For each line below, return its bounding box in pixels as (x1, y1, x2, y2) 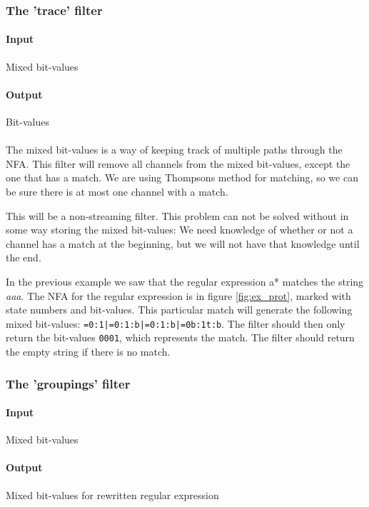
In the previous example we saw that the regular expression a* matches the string (6, 273, 364, 288)
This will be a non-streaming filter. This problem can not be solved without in (6, 208, 349, 223)
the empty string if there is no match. (6, 344, 171, 359)
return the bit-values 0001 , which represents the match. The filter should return (6, 330, 355, 345)
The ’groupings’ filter (6, 374, 131, 392)
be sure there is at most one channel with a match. (6, 184, 228, 199)
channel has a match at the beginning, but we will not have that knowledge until (6, 236, 360, 251)
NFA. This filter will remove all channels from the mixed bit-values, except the (6, 156, 350, 171)
